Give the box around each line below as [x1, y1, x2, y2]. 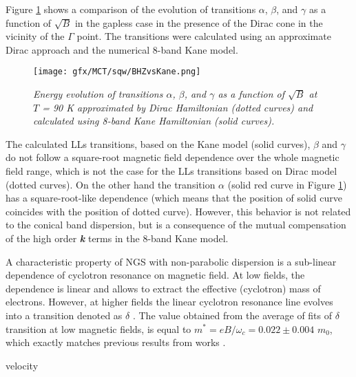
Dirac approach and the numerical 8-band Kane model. [6, 42, 238, 56]
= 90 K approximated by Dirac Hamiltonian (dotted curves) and [42, 100, 313, 114]
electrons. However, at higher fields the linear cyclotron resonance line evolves [6, 294, 333, 309]
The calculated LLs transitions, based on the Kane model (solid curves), [6, 136, 311, 151]
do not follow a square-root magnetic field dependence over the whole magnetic [6, 150, 339, 164]
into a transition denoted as [6, 308, 123, 322]
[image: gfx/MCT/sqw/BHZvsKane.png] [33, 67, 201, 77]
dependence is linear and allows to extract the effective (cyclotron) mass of [6, 281, 321, 295]
